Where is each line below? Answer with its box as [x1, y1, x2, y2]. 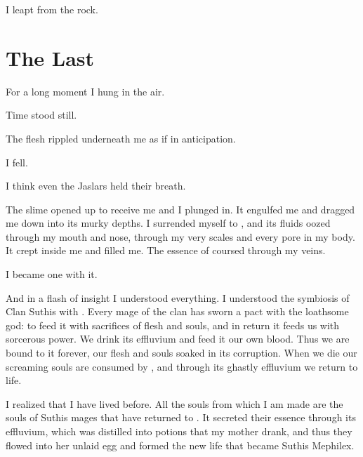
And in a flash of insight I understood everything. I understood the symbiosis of [6, 290, 350, 305]
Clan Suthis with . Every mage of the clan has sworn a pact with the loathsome [6, 304, 349, 319]
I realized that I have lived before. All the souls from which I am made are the [6, 396, 343, 411]
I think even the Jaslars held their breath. [6, 178, 186, 193]
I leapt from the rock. [6, 2, 98, 16]
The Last [6, 43, 95, 72]
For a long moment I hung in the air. [6, 84, 165, 98]
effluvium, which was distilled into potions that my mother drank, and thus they [6, 424, 352, 438]
